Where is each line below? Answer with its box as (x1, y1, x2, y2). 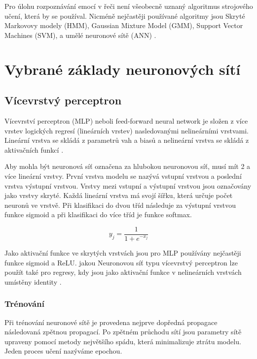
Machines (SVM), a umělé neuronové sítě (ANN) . (4, 30, 156, 40)
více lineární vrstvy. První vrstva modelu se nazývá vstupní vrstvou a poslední (4, 170, 242, 181)
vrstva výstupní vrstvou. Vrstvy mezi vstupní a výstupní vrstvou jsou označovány (4, 180, 252, 191)
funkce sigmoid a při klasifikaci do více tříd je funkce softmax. (4, 209, 192, 220)
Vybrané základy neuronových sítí (4, 59, 241, 79)
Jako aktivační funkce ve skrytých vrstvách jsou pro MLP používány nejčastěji (4, 247, 241, 258)
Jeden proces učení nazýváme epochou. (4, 346, 122, 356)
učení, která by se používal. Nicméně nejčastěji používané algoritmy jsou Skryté (4, 10, 245, 21)
